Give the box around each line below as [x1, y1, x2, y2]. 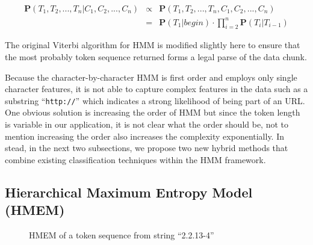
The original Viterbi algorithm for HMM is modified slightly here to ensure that [5, 39, 300, 51]
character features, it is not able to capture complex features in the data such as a [5, 82, 308, 95]
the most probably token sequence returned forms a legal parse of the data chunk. [5, 50, 307, 63]
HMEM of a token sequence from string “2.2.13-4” [29, 228, 214, 241]
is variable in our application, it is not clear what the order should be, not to [5, 117, 289, 130]
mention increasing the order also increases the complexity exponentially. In [5, 129, 285, 142]
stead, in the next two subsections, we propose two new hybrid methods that [5, 141, 288, 154]
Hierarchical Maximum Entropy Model [5, 182, 253, 201]
